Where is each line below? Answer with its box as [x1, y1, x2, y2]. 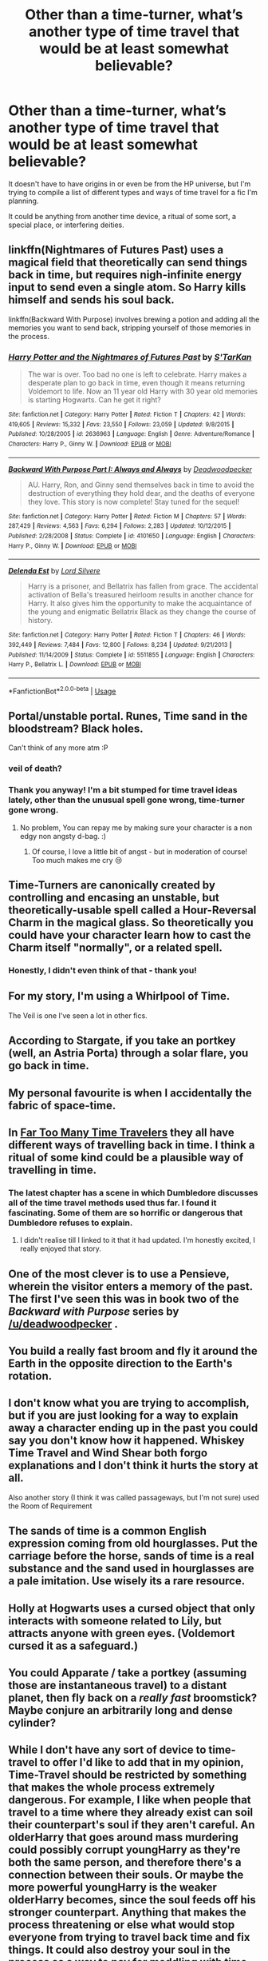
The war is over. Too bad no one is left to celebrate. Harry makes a [27, 369, 247, 379]
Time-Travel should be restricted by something [8, 1768, 247, 1782]
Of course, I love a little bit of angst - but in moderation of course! [31, 846, 248, 857]
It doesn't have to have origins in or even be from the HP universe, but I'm [8, 178, 251, 189]
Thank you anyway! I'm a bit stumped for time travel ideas [8, 785, 238, 796]
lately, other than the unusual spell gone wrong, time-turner [8, 794, 245, 805]
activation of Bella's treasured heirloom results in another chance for [27, 590, 254, 600]
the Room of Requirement [8, 1501, 93, 1511]
